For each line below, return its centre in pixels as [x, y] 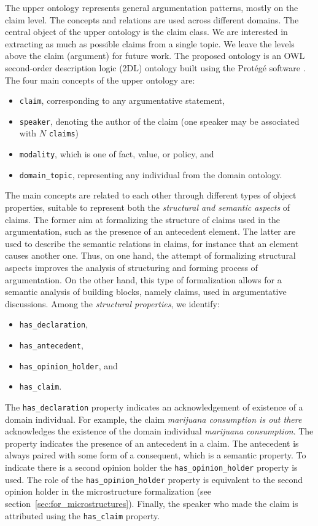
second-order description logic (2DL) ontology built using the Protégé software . [155, 67]
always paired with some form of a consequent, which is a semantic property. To [156, 455]
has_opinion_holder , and [68, 365]
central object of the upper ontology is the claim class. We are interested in [146, 32]
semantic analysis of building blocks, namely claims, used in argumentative [146, 292]
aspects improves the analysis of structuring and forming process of [131, 267]
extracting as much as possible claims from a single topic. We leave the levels [150, 43]
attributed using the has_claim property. [83, 515]
